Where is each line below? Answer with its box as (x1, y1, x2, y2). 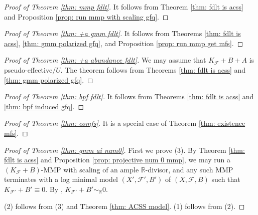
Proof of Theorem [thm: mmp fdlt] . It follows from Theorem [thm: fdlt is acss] (4, 2, 243, 12)
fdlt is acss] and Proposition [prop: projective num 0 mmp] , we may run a (4, 154, 231, 165)
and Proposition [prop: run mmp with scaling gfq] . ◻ (4, 11, 169, 22)
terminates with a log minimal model (4, 174, 118, 184)
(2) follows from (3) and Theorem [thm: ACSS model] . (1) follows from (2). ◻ (4, 200, 245, 211)
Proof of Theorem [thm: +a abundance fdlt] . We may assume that (4, 55, 206, 65)
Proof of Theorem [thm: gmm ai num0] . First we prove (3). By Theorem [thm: (4, 144, 245, 155)
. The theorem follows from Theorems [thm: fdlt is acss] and (60, 64, 246, 75)
